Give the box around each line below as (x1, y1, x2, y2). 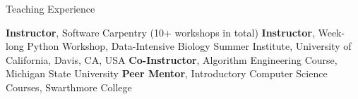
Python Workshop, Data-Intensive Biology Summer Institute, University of (27, 39, 352, 53)
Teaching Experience (6, 1, 95, 15)
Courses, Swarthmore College (6, 79, 132, 94)
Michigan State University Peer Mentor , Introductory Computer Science (6, 66, 328, 81)
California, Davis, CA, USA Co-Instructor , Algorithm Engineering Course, (6, 52, 338, 67)
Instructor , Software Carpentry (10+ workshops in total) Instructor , (6, 25, 315, 39)
